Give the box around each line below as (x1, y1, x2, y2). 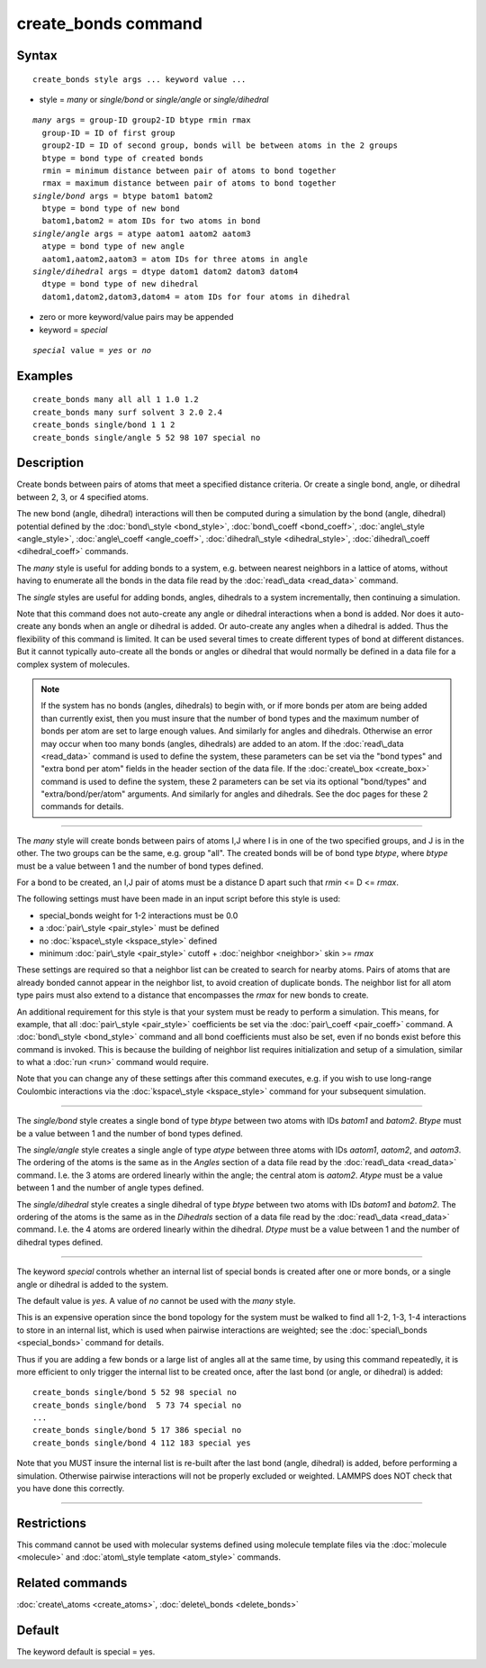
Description (16, 455, 85, 470)
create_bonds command (16, 14, 202, 33)
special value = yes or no (32, 345, 152, 355)
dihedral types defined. (16, 1236, 103, 1247)
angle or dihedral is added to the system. (16, 1279, 168, 1290)
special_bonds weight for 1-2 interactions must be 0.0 (39, 910, 238, 921)
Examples (16, 368, 74, 383)
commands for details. (40, 801, 124, 812)
